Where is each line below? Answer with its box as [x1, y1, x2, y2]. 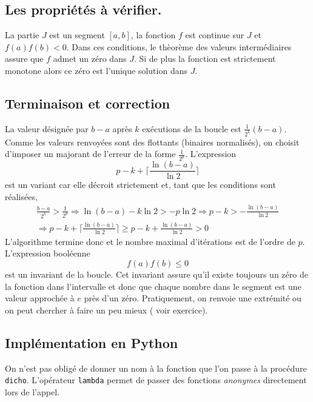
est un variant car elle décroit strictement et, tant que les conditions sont [5, 178, 276, 191]
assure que [5, 52, 44, 65]
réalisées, [5, 190, 38, 203]
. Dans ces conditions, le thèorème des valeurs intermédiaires [66, 40, 292, 53]
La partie [5, 28, 39, 41]
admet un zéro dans [53, 52, 127, 65]
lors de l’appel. [5, 385, 59, 398]
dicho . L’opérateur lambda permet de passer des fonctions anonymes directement [5, 374, 307, 386]
